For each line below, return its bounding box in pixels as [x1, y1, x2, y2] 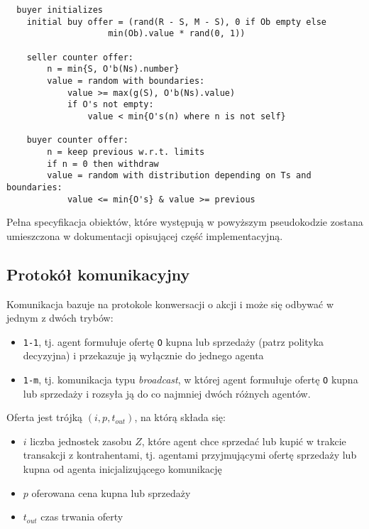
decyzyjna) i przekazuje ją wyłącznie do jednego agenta [23, 348, 264, 363]
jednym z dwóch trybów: [6, 310, 114, 325]
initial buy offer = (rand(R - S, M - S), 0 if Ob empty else [26, 16, 327, 27]
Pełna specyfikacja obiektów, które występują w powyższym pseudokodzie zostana [6, 214, 363, 229]
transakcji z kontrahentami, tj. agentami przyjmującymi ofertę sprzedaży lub [23, 447, 357, 462]
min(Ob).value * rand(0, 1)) [108, 28, 246, 39]
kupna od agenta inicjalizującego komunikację [23, 462, 222, 476]
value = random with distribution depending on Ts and [47, 170, 312, 181]
